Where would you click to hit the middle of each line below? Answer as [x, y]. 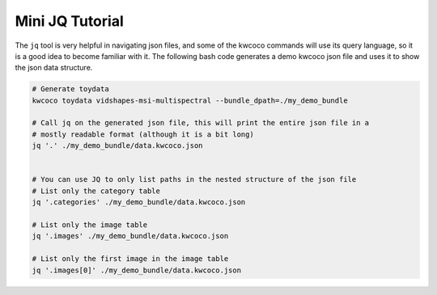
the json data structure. [54, 68]
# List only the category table [96, 191]
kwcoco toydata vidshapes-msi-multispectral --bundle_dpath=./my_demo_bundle [190, 100]
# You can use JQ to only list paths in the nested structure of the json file [194, 179]
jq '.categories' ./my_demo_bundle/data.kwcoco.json [139, 202]
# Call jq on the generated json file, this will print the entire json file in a [201, 123]
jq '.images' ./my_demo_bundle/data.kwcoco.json [130, 236]
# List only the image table [90, 225]
